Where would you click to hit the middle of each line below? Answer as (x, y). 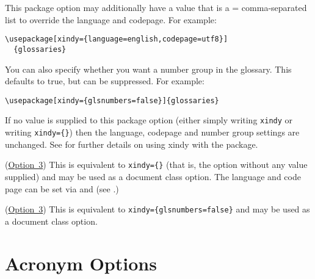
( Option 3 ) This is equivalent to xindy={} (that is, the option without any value (156, 165)
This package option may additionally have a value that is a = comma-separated (156, 7)
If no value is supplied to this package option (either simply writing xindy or (149, 120)
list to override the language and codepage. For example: (111, 19)
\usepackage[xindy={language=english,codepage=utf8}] (117, 39)
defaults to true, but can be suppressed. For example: (105, 81)
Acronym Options (81, 263)
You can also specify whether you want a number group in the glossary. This (148, 69)
